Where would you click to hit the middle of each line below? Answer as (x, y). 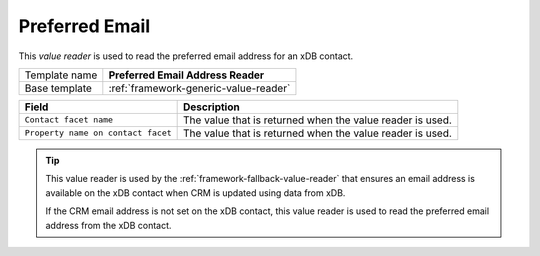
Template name (61, 75)
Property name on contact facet (98, 133)
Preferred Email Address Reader (186, 75)
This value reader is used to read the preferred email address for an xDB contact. (186, 56)
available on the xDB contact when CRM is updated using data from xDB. (195, 192)
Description (211, 107)
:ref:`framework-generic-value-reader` (199, 88)
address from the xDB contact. (108, 225)
